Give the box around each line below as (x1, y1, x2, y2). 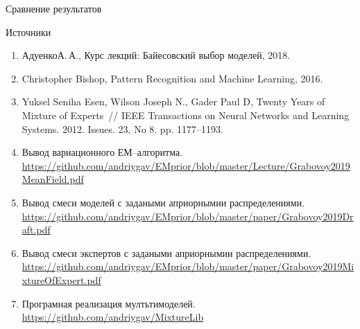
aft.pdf (22, 222, 51, 237)
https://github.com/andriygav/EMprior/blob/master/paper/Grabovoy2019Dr (22, 208, 354, 223)
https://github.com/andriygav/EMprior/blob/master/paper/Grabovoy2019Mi (22, 259, 354, 274)
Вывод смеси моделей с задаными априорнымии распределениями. (22, 195, 305, 209)
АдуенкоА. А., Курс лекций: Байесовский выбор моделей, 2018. (22, 48, 291, 62)
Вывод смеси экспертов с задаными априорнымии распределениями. (22, 245, 311, 260)
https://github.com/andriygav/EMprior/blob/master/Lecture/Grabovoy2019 (22, 158, 350, 172)
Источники (6, 24, 51, 39)
